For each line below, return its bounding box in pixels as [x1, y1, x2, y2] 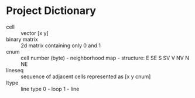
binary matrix [6, 36, 38, 43]
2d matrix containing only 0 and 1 [20, 42, 101, 49]
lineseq [6, 66, 24, 73]
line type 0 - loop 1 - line [20, 85, 80, 92]
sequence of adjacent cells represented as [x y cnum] [20, 73, 151, 80]
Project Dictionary [6, 4, 97, 17]
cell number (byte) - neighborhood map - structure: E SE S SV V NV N [20, 54, 189, 61]
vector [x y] [20, 29, 49, 36]
